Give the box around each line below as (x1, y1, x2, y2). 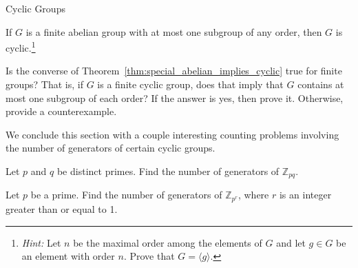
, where (238, 187, 269, 202)
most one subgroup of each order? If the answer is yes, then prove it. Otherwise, (6, 90, 344, 105)
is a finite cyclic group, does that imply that (97, 77, 284, 92)
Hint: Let (21, 235, 61, 249)
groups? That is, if (6, 77, 83, 92)
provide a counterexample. (6, 104, 117, 118)
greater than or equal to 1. (6, 201, 118, 216)
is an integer (279, 187, 332, 202)
